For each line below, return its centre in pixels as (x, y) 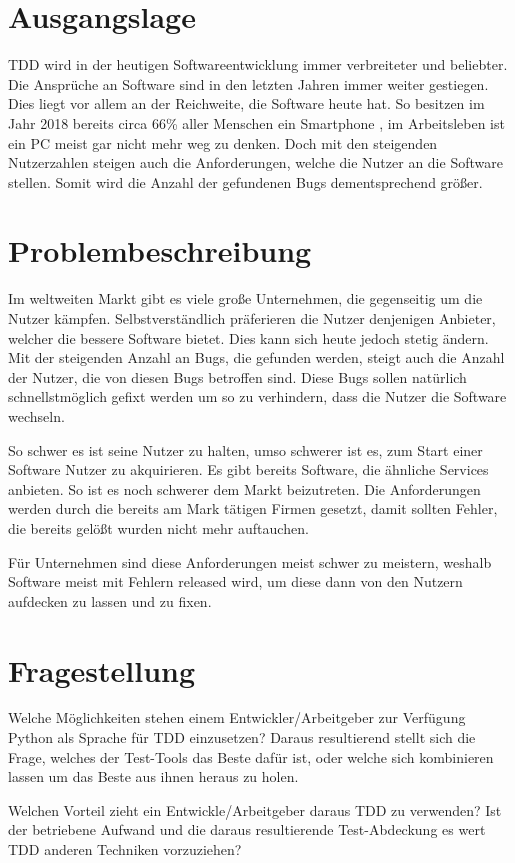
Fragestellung (102, 669)
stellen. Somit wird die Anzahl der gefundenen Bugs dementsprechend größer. (245, 181)
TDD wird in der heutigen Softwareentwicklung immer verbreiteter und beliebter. (258, 64)
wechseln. (36, 415)
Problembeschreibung (160, 250)
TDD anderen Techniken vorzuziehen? (125, 849)
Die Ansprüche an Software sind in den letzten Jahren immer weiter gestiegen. (248, 83)
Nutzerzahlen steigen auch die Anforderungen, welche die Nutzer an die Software (255, 162)
